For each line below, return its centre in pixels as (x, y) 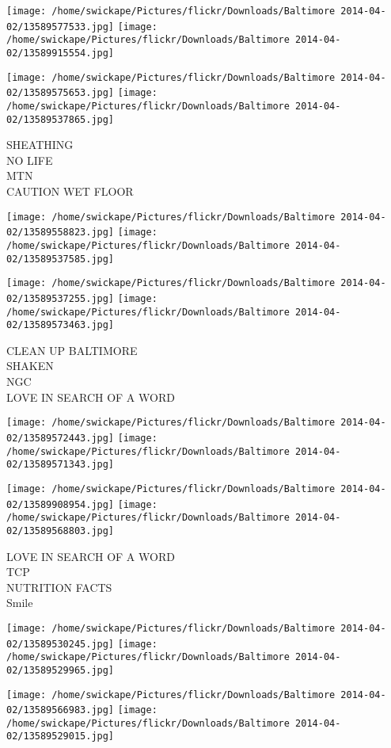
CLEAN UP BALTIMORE (72, 350)
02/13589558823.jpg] (61, 233)
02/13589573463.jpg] (61, 325)
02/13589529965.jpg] (61, 670)
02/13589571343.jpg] (61, 465)
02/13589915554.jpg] (61, 53)
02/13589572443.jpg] (61, 438)
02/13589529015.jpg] (61, 737)
